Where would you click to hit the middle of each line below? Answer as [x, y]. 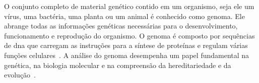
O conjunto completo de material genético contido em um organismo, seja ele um [129, 6]
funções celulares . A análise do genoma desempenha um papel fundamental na [127, 55]
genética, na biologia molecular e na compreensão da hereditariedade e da [118, 65]
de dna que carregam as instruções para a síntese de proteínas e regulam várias [126, 45]
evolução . [20, 75]
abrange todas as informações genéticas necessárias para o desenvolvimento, [121, 26]
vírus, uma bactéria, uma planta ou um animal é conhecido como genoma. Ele [124, 16]
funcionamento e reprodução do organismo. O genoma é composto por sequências [129, 35]
